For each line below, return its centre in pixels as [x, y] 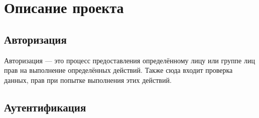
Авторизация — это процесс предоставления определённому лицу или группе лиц [129, 60]
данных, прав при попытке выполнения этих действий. [88, 80]
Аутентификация [45, 107]
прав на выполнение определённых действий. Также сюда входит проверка [118, 70]
